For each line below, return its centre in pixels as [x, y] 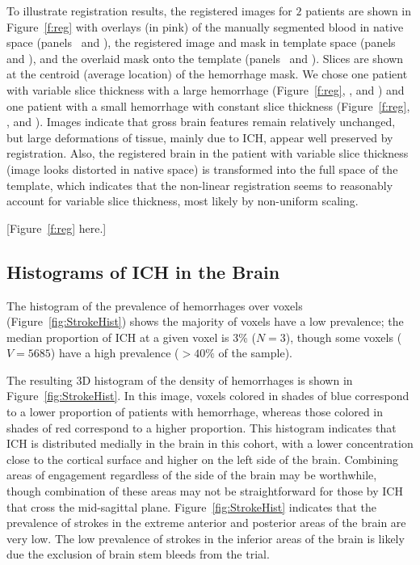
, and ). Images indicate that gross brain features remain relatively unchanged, [201, 122]
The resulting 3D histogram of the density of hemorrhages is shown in [180, 379]
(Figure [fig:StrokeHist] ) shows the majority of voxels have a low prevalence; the [205, 321]
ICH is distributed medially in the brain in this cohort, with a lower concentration [210, 443]
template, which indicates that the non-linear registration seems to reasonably [200, 185]
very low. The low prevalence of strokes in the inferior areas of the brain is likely [206, 538]
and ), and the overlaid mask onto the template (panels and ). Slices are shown [205, 58]
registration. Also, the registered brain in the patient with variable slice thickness [208, 153]
